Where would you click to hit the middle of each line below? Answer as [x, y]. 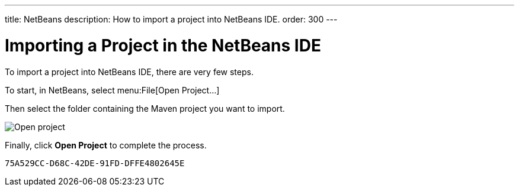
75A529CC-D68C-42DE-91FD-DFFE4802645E [95, 163]
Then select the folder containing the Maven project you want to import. [145, 108]
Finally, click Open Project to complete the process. [106, 145]
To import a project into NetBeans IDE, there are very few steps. [129, 72]
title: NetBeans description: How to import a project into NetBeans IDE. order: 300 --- [171, 19]
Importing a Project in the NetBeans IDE [163, 45]
